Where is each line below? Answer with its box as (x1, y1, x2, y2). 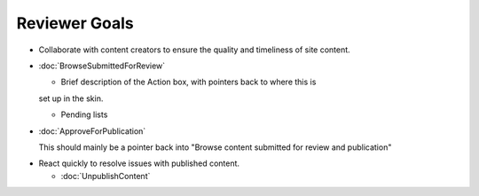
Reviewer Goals (16, 13, 135, 33)
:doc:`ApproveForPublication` (38, 125, 146, 137)
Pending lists (60, 109, 108, 120)
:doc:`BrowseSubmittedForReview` (38, 60, 166, 71)
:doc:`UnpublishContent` (60, 170, 151, 181)
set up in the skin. (38, 93, 104, 104)
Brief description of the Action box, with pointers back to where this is (60, 76, 317, 88)
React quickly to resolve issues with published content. (38, 158, 239, 169)
